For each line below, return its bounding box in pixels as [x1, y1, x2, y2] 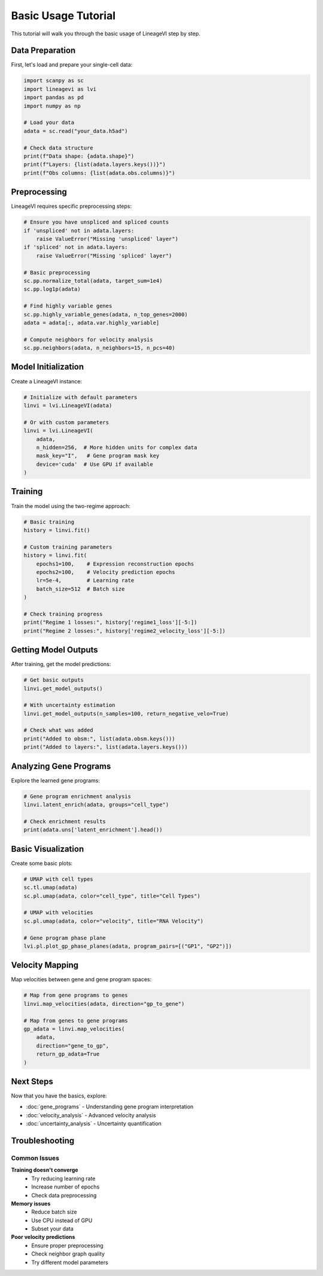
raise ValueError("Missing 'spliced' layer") [36, 252, 172, 259]
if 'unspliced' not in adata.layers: [23, 227, 135, 234]
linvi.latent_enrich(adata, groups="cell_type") [23, 802, 169, 808]
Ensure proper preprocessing [31, 1242, 104, 1249]
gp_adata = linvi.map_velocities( [23, 1025, 125, 1032]
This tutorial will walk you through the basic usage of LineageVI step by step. [11, 30, 200, 37]
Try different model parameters [31, 1259, 109, 1266]
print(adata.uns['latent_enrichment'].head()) [23, 827, 163, 833]
